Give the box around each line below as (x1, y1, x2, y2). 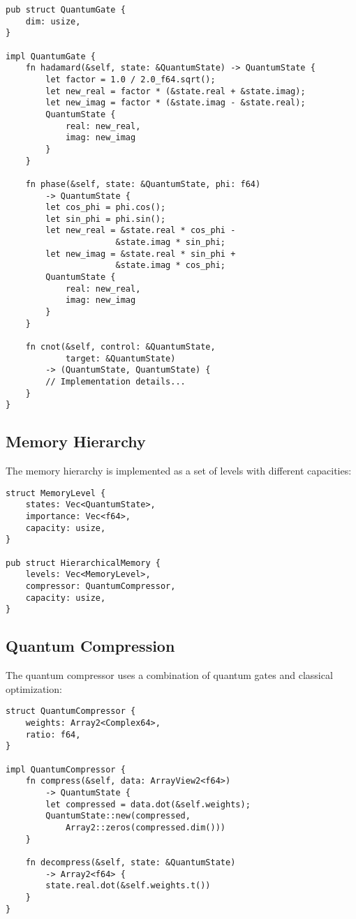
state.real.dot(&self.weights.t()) (45, 881, 211, 891)
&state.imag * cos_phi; (115, 260, 225, 271)
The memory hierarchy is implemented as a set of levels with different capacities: (6, 463, 352, 478)
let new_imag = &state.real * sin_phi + (45, 248, 236, 259)
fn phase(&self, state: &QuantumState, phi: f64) (25, 179, 261, 189)
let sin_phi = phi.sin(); (45, 214, 166, 224)
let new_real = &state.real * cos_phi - (45, 225, 236, 236)
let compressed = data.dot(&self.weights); (45, 799, 251, 809)
